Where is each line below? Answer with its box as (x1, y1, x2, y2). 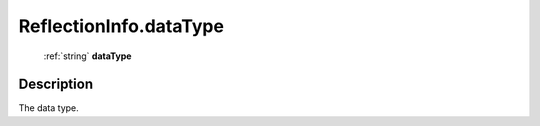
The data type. (18, 102, 79, 114)
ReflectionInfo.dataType (18, 15, 225, 37)
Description (18, 76, 94, 93)
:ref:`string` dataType (43, 50, 132, 62)
